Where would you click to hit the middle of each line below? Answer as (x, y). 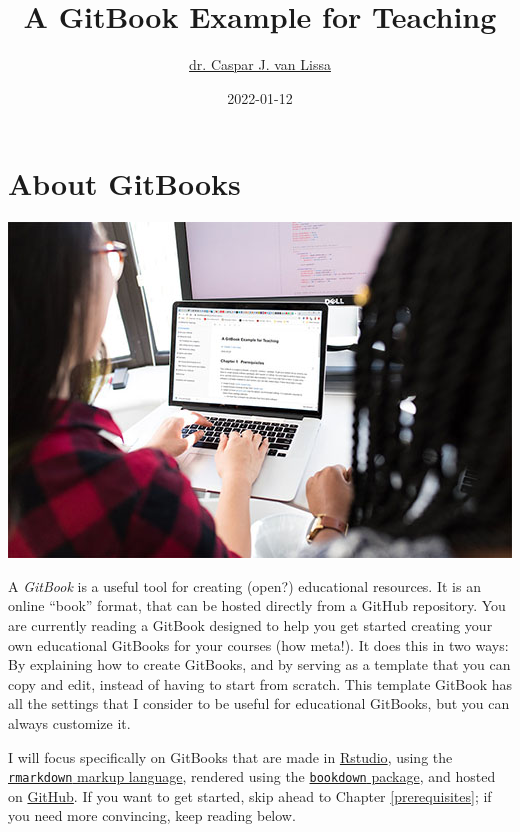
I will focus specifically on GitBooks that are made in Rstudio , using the (230, 756)
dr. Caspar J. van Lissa (260, 64)
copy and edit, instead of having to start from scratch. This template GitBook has (260, 683)
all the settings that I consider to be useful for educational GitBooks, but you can (259, 703)
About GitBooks (124, 183)
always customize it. (69, 723)
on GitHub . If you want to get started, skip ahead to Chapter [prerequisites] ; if (250, 795)
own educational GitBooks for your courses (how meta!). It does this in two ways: (258, 644)
